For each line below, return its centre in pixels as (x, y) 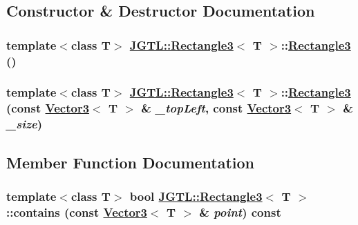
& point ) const (240, 212)
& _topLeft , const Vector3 (216, 108)
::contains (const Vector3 (77, 212)
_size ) (25, 124)
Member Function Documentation (131, 162)
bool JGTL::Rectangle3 (196, 196)
